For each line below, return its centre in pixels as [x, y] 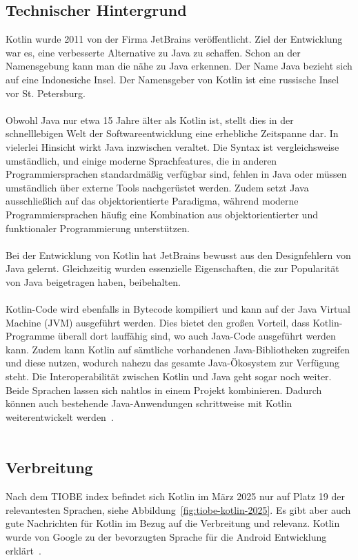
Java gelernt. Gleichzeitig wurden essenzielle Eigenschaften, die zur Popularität [172, 268]
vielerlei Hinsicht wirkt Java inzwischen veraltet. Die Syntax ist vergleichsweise [172, 146]
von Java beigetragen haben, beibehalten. [93, 281]
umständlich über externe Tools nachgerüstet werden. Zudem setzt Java [157, 187]
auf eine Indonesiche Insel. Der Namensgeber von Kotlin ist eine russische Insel [172, 79]
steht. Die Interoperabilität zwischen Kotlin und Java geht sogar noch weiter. [169, 376]
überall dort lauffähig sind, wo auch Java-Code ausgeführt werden [197, 336]
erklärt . [23, 550]
